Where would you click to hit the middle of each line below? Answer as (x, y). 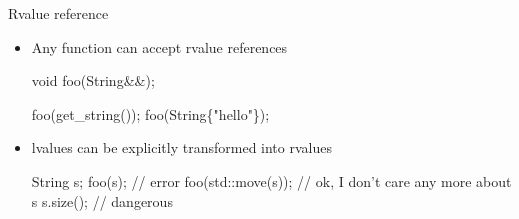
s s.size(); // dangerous (102, 200)
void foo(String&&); (93, 80)
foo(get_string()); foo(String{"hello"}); (150, 113)
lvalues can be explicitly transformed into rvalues (181, 147)
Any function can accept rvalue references (159, 46)
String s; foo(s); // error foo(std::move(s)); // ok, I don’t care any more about (271, 180)
